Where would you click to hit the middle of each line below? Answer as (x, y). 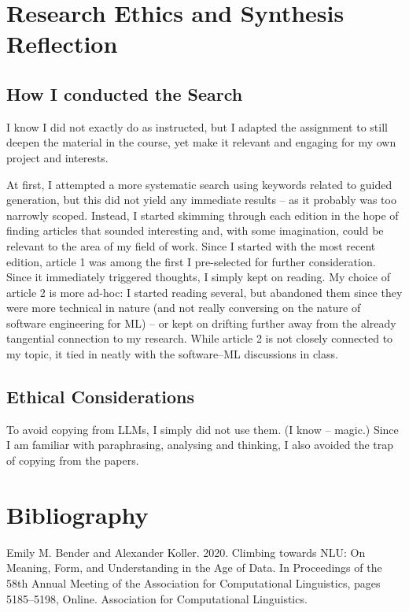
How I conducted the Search (125, 93)
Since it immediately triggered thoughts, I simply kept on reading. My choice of (198, 277)
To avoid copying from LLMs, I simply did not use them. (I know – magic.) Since (203, 429)
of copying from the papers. (73, 460)
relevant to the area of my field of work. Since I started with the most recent (191, 245)
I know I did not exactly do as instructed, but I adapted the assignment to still (197, 126)
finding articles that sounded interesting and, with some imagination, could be (195, 230)
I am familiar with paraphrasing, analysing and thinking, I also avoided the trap (200, 445)
